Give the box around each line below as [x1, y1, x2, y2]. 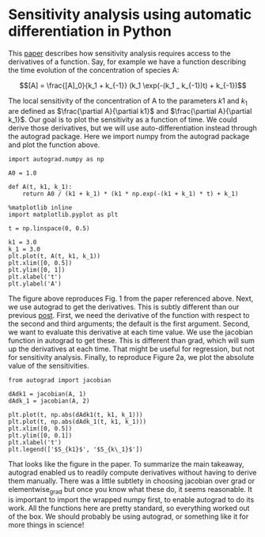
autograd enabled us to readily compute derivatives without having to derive [8, 467, 257, 477]
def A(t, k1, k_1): [8, 183, 73, 191]
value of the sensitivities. [8, 361, 89, 370]
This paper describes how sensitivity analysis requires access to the [8, 48, 231, 58]
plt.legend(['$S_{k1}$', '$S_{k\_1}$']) [8, 445, 144, 453]
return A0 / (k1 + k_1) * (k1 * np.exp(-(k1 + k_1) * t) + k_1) [22, 190, 239, 198]
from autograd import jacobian [8, 376, 112, 384]
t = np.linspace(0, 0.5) [8, 224, 90, 233]
